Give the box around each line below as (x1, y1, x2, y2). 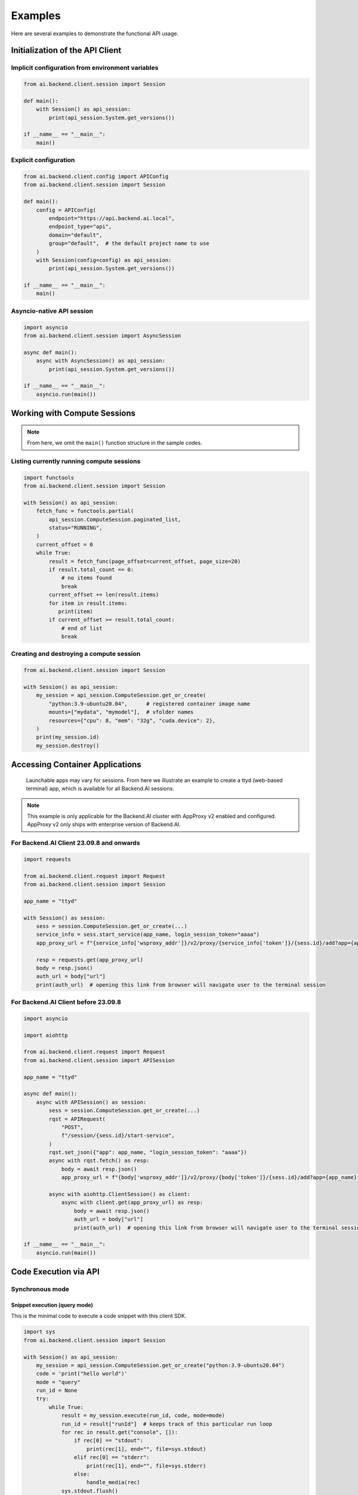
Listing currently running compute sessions (11, 457, 141, 465)
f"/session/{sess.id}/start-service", (61, 1132, 175, 1139)
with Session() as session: (23, 914, 106, 921)
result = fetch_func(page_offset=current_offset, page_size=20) (48, 558, 241, 565)
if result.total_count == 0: (48, 566, 134, 573)
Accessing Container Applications (11, 759, 141, 770)
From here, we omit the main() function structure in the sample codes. (27, 440, 202, 447)
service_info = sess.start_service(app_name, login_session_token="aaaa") (36, 931, 260, 938)
